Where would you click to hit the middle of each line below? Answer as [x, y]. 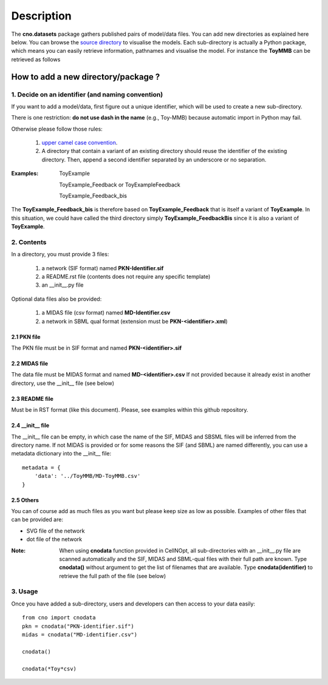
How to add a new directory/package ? [86, 77]
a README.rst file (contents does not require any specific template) [126, 277]
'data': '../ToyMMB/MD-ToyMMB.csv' [87, 476]
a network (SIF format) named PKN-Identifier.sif [103, 268]
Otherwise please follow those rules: [57, 129]
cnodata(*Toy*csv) [50, 669]
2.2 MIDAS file [30, 364]
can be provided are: [37, 520]
